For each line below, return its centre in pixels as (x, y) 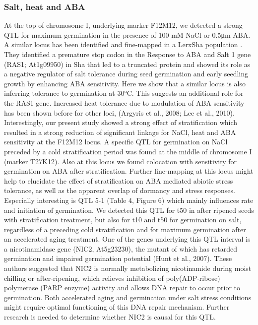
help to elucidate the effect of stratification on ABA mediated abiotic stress (119, 180)
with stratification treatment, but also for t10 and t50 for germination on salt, (123, 220)
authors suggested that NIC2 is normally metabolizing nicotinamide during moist (128, 268)
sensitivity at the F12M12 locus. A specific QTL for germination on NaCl (116, 142)
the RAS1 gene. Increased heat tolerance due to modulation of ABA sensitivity (124, 102)
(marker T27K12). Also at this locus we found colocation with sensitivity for (121, 161)
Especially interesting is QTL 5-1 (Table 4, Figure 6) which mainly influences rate (129, 200)
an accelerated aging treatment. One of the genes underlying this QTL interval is (127, 239)
